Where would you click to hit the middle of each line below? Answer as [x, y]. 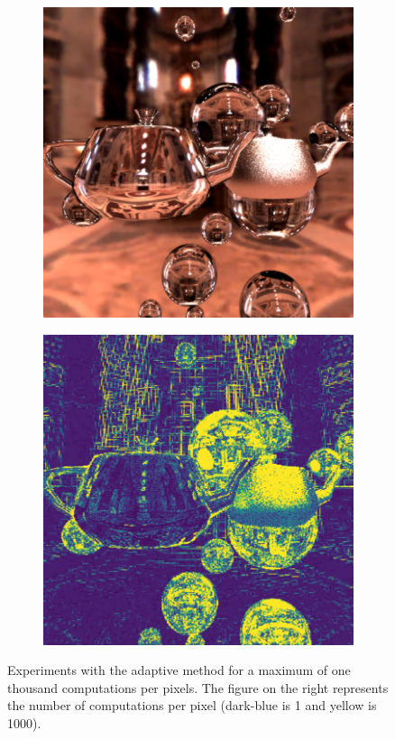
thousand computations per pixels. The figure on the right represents [198, 687]
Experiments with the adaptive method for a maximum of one [179, 670]
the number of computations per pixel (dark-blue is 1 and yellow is [192, 705]
